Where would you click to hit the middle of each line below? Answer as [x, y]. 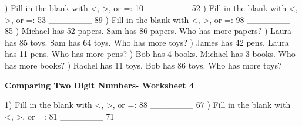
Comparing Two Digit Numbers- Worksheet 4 [99, 85]
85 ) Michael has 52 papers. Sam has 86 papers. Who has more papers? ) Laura [148, 31]
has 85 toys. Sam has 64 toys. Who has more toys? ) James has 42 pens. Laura [147, 42]
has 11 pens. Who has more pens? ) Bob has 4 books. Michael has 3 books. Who [150, 54]
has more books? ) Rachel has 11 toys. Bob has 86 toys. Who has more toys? [143, 65]
